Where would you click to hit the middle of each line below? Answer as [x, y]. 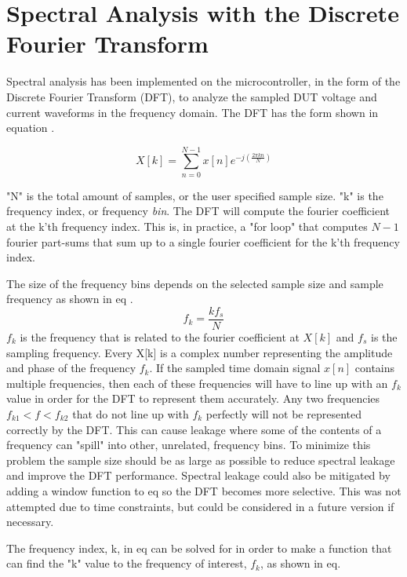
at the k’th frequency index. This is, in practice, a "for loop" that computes [187, 226]
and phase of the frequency [71, 368]
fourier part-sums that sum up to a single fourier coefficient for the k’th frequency [203, 241]
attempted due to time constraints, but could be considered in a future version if [200, 506]
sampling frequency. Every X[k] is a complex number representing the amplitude [200, 352]
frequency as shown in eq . [70, 299]
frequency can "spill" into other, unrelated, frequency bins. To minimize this [189, 445]
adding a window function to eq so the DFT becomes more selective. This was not [204, 490]
